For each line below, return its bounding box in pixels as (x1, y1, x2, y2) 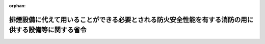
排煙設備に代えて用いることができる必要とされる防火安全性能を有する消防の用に (9, 15, 254, 24)
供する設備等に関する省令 (9, 26, 87, 34)
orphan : (9, 3, 26, 8)
